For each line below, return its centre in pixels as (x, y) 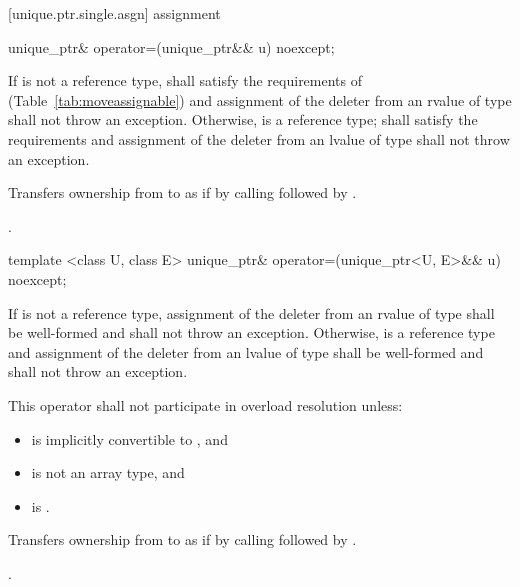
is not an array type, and (108, 472)
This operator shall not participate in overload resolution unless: (205, 404)
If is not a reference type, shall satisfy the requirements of (185, 80)
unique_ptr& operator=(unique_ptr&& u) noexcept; (171, 46)
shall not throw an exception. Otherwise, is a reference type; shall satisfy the (243, 119)
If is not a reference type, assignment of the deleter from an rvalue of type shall (251, 312)
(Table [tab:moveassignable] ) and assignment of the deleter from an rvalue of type (260, 99)
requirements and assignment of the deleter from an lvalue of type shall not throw (259, 138)
